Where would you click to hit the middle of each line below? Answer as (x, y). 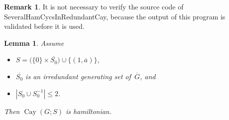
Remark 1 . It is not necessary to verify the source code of (94, 6)
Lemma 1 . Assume (34, 43)
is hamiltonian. (89, 111)
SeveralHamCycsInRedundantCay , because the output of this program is (115, 16)
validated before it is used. (44, 26)
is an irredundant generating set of (78, 76)
